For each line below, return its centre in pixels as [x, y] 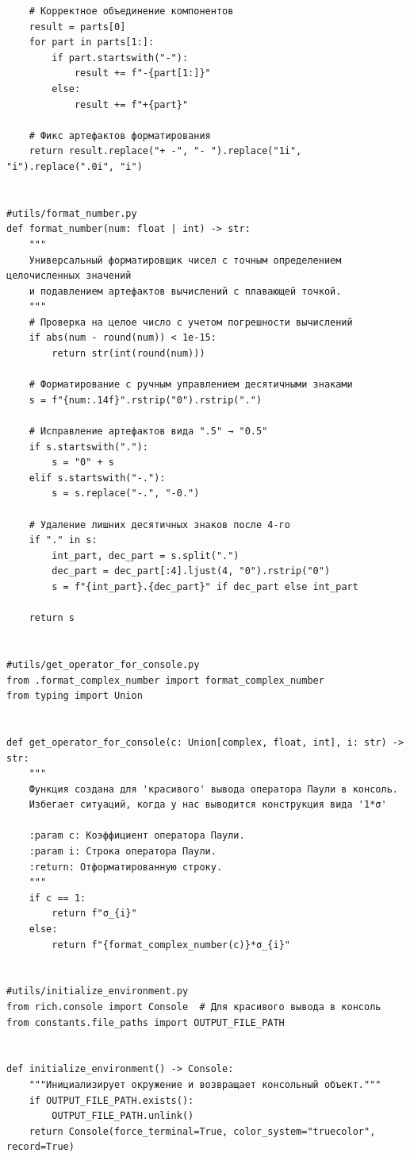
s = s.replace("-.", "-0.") [126, 494]
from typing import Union [75, 696]
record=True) [40, 1147]
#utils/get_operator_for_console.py [103, 664]
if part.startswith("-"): [120, 58]
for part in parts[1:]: [92, 42]
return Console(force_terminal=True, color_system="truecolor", [202, 1131]
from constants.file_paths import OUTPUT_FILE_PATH [146, 1022]
